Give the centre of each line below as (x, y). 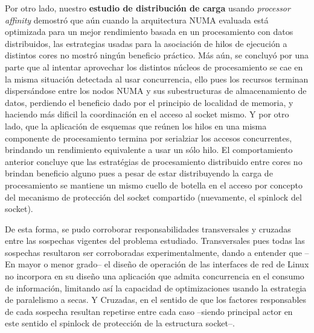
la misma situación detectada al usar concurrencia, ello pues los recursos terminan (157, 79)
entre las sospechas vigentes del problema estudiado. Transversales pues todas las (155, 241)
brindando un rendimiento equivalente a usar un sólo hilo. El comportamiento (149, 150)
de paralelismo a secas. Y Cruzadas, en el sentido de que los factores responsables (156, 300)
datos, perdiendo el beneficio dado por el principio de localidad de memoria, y (149, 102)
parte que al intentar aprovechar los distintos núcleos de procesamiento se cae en (154, 67)
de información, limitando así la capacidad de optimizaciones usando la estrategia (156, 288)
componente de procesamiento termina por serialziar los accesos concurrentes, (149, 138)
